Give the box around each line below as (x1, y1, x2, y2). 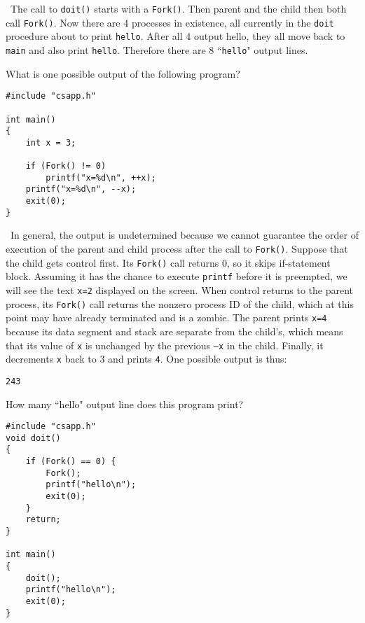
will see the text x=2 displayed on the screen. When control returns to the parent (6, 283, 354, 297)
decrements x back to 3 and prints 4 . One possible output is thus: (6, 351, 287, 366)
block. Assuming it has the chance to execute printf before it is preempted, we (6, 269, 347, 283)
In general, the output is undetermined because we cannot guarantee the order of (10, 227, 359, 242)
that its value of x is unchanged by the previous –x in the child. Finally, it (6, 337, 324, 352)
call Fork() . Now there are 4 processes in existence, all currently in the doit (6, 15, 334, 29)
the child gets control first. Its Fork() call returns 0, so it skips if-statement (6, 255, 331, 269)
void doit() (6, 433, 61, 443)
